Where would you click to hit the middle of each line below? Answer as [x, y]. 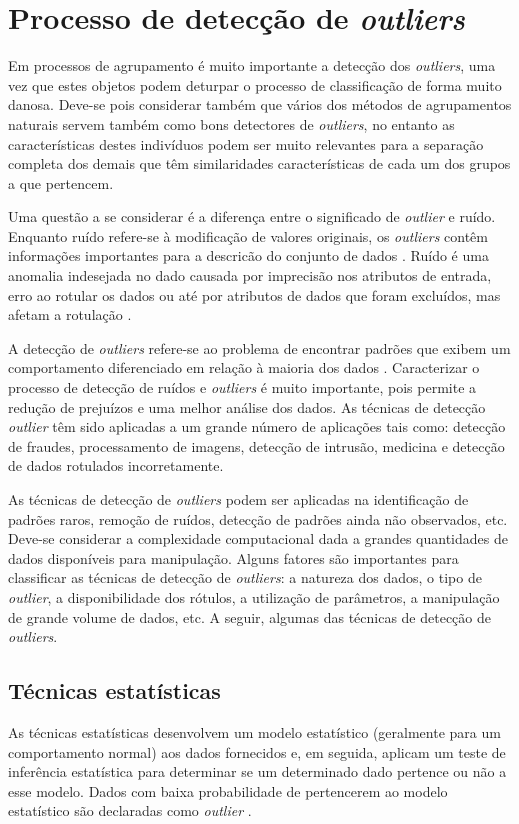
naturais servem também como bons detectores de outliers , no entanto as [231, 123]
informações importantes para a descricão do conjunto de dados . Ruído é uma [248, 255]
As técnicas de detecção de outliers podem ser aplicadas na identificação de [238, 499]
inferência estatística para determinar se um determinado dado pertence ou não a [257, 771]
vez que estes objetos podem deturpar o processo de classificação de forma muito [255, 84]
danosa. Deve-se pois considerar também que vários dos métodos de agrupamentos [260, 104]
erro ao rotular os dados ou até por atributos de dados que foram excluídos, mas [254, 294]
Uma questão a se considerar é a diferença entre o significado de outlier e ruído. [252, 216]
